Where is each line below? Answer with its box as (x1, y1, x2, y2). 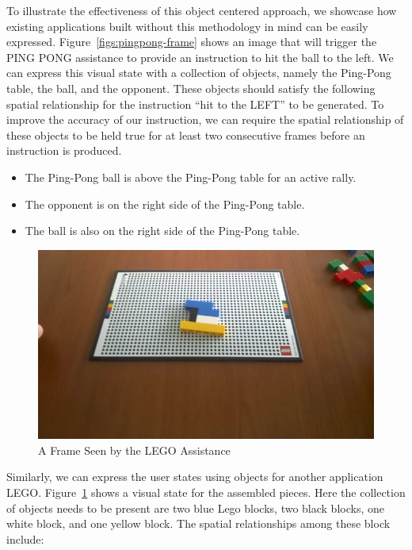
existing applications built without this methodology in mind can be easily (6, 17, 368, 34)
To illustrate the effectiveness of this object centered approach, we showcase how (6, 2, 397, 18)
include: (6, 530, 44, 547)
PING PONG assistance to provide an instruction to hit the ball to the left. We (6, 48, 394, 65)
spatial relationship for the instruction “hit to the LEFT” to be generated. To (6, 95, 384, 112)
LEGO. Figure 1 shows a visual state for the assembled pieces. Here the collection (6, 484, 406, 500)
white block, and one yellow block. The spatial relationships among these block (6, 515, 391, 532)
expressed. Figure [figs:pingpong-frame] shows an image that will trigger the (6, 33, 377, 50)
